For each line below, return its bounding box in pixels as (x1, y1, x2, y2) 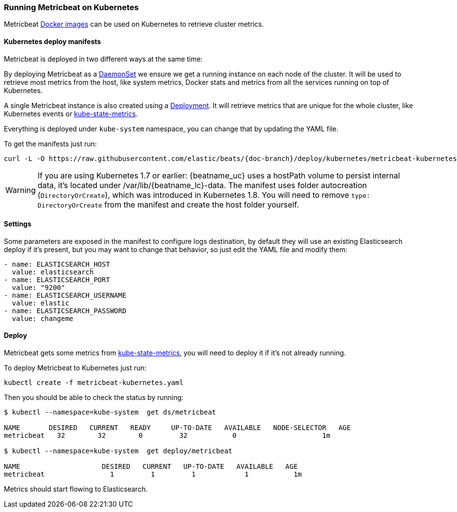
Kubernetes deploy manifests (4, 37, 101, 46)
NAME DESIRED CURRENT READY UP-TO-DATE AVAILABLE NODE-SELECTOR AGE (4, 424, 351, 432)
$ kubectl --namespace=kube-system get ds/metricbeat (4, 408, 216, 416)
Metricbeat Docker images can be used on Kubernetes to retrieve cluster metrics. (4, 20, 264, 29)
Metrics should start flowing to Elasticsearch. (4, 485, 148, 494)
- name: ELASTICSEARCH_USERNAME (4, 291, 126, 299)
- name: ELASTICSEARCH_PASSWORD (4, 306, 126, 315)
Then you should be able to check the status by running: (4, 393, 184, 402)
